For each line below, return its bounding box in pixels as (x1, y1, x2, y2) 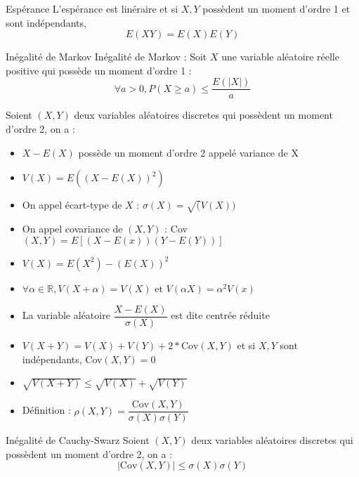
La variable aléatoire (22, 308, 110, 322)
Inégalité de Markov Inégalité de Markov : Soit (6, 49, 207, 64)
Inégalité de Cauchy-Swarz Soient (6, 433, 150, 447)
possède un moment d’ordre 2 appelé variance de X (78, 145, 299, 159)
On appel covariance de (22, 221, 123, 235)
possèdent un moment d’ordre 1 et (202, 1, 351, 15)
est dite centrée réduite (171, 308, 270, 322)
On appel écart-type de (22, 197, 122, 212)
